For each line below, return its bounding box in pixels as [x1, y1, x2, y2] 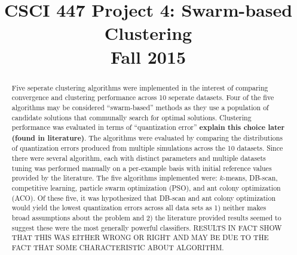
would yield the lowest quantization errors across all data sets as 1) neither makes [11, 203, 267, 213]
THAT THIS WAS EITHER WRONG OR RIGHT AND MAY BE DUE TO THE [11, 232, 269, 242]
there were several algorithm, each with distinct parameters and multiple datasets [11, 153, 266, 163]
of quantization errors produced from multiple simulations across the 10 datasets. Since [11, 143, 283, 153]
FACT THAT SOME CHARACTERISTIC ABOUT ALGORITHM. [11, 242, 224, 253]
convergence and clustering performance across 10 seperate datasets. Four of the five [11, 92, 274, 102]
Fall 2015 [110, 44, 186, 69]
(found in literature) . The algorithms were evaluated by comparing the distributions [11, 132, 283, 143]
